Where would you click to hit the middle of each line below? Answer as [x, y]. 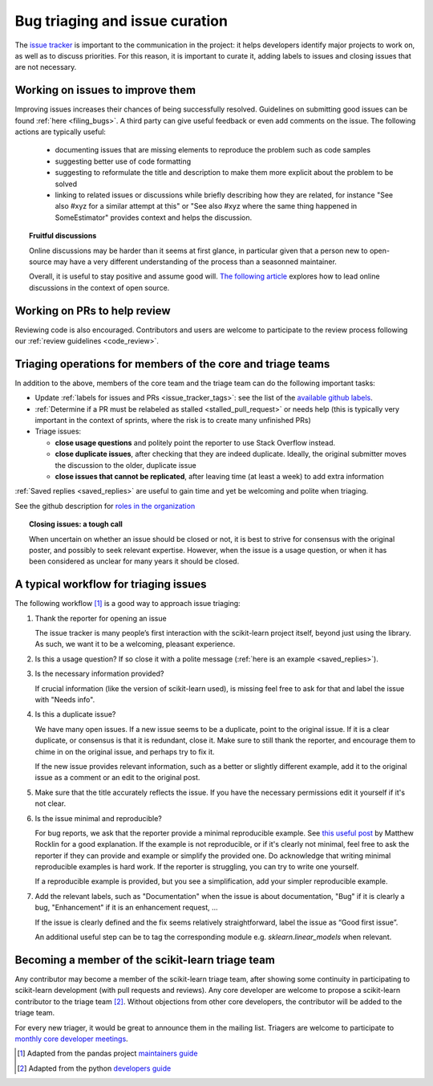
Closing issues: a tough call [76, 524]
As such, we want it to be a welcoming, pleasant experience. [135, 644]
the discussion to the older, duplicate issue [125, 465]
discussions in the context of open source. [99, 287]
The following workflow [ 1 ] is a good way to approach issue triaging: [127, 604]
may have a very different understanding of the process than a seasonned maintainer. [195, 262]
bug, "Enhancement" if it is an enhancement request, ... [126, 908]
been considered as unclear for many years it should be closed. [134, 561]
